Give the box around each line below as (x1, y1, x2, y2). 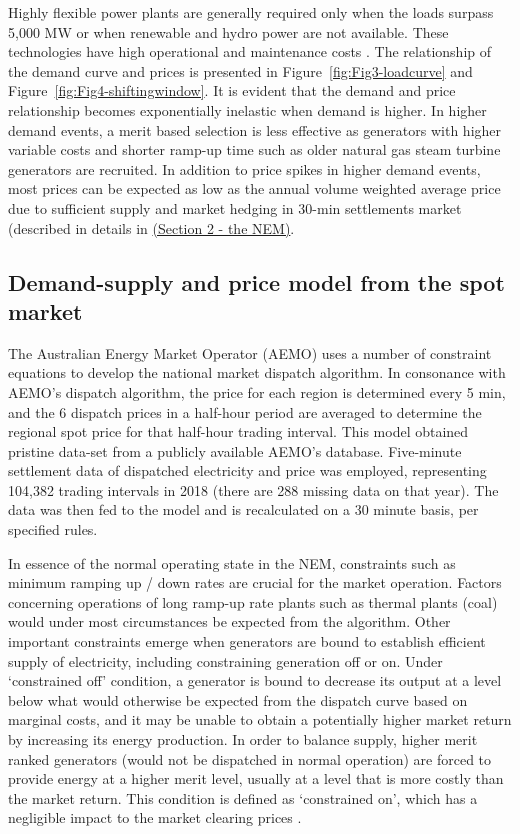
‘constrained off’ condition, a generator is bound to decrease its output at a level (8, 670, 502, 691)
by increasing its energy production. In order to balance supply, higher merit (8, 729, 478, 749)
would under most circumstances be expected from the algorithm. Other (8, 611, 451, 632)
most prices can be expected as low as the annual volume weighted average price (8, 178, 501, 199)
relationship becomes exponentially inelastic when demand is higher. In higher (8, 99, 487, 120)
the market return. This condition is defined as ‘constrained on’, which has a (8, 787, 478, 808)
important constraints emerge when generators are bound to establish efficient (8, 631, 486, 652)
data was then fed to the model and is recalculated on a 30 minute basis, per (8, 499, 479, 520)
